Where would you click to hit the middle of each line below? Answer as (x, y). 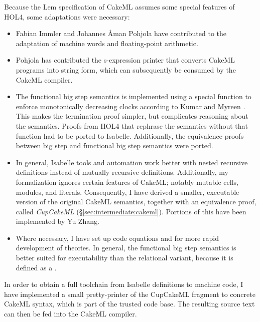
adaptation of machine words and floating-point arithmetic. (107, 43)
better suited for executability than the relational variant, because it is (124, 258)
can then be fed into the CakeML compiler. (71, 314)
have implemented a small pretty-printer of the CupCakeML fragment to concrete (130, 294)
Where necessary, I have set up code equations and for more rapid (117, 238)
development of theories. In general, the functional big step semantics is (126, 248)
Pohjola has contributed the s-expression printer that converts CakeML (125, 60)
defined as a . (36, 267)
